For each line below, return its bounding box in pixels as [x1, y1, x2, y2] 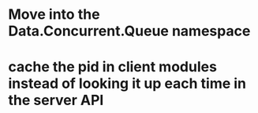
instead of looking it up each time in [8, 75, 247, 93]
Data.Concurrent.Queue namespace [8, 22, 251, 40]
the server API [8, 92, 104, 109]
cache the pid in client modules [8, 58, 217, 76]
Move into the [8, 5, 100, 24]
